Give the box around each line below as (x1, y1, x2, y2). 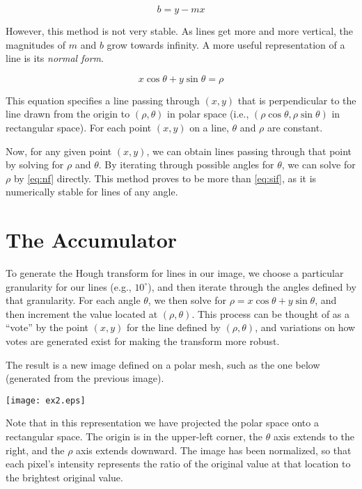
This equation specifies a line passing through (6, 93, 200, 107)
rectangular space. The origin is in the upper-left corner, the (6, 429, 263, 444)
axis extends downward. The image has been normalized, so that (76, 442, 352, 457)
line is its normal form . (6, 51, 104, 65)
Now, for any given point (6, 143, 112, 158)
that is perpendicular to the (237, 93, 356, 107)
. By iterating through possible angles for (98, 157, 274, 172)
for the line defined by (126, 320, 221, 335)
